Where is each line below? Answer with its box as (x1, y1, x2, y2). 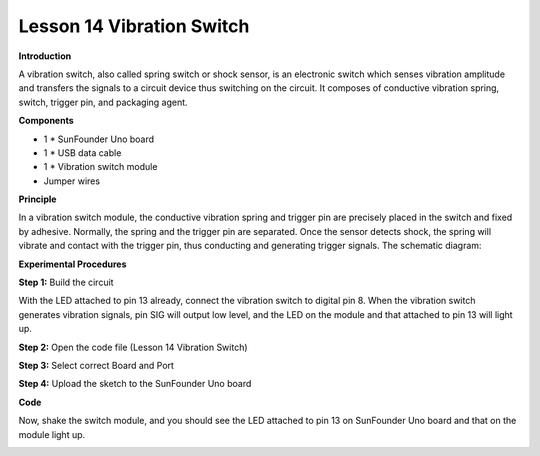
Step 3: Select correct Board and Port (18, 359, 175, 371)
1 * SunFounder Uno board (43, 133, 155, 145)
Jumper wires (43, 175, 100, 187)
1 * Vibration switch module (43, 161, 158, 173)
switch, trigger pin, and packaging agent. (18, 96, 189, 108)
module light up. (18, 428, 86, 440)
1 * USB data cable (43, 146, 122, 159)
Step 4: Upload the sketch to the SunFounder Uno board (18, 378, 252, 390)
